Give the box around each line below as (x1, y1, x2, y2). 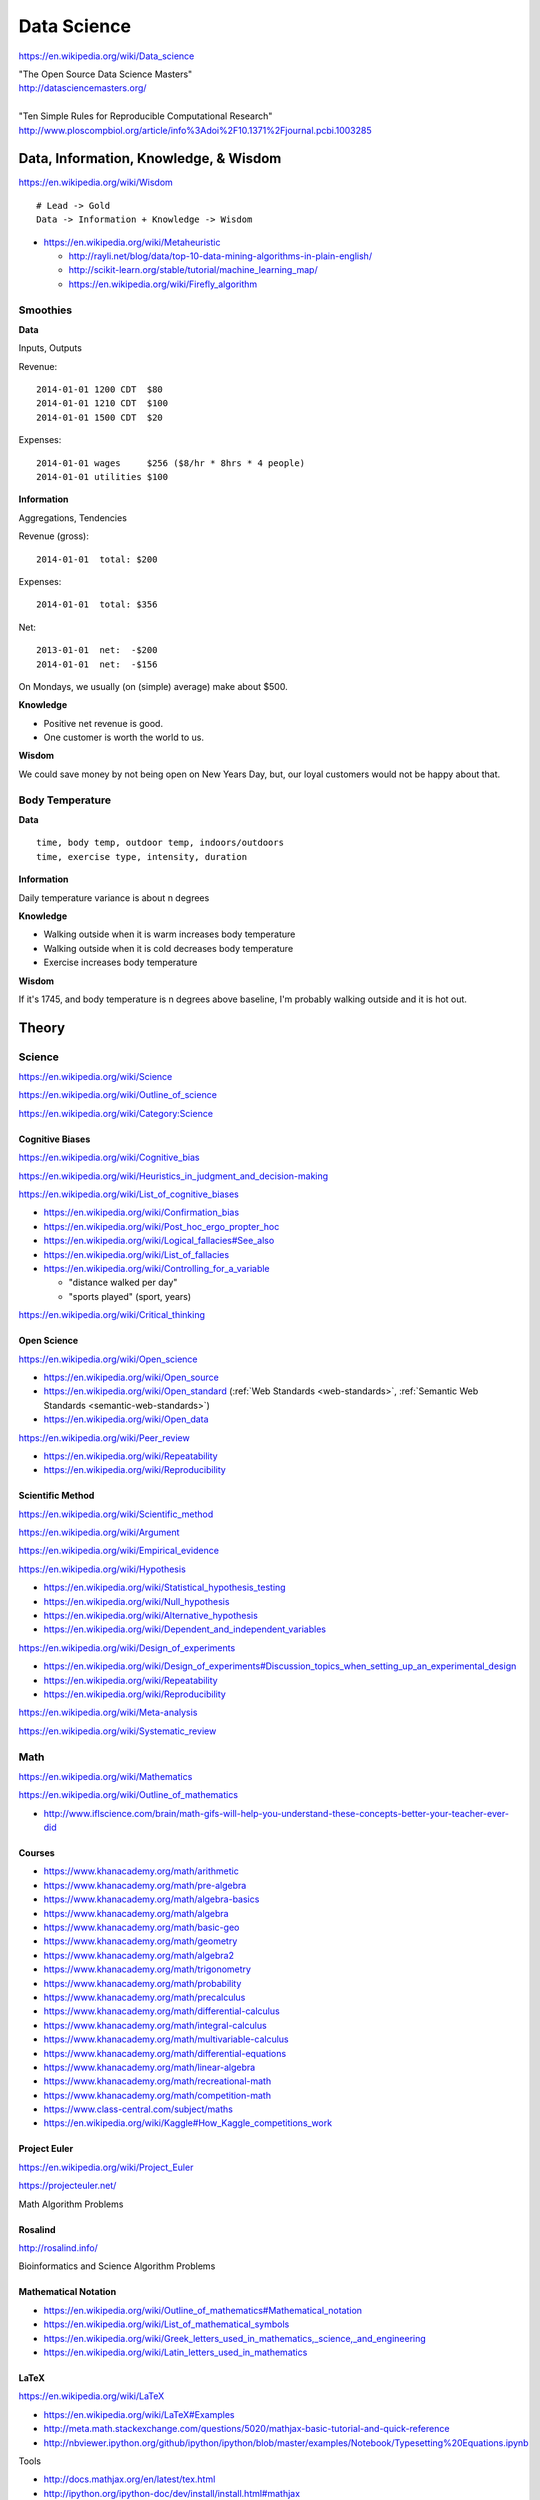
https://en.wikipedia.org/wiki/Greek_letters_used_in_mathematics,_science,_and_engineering (43, 2332, 427, 2344)
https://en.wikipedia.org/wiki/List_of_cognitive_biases (18, 1188, 239, 1200)
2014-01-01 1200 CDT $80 (36, 384, 164, 395)
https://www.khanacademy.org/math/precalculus (43, 1991, 246, 2003)
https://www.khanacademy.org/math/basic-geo (43, 1921, 240, 1934)
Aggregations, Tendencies (18, 511, 127, 524)
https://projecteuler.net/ (18, 2180, 117, 2192)
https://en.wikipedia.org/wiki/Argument (18, 1526, 180, 1539)
